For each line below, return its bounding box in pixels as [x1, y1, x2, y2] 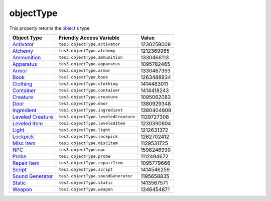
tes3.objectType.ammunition [58, 55, 123, 60]
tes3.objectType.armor [58, 68, 110, 73]
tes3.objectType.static [58, 180, 113, 185]
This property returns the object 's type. [9, 25, 91, 31]
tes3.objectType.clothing [58, 81, 118, 86]
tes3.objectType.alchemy [58, 48, 115, 54]
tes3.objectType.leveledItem [58, 121, 125, 126]
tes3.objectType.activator [58, 42, 120, 47]
